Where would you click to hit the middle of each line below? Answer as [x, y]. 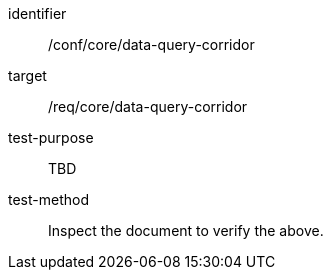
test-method [48, 199]
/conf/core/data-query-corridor [151, 44]
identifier [37, 13]
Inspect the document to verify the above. [186, 230]
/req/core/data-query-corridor [148, 106]
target [27, 75]
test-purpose [51, 137]
